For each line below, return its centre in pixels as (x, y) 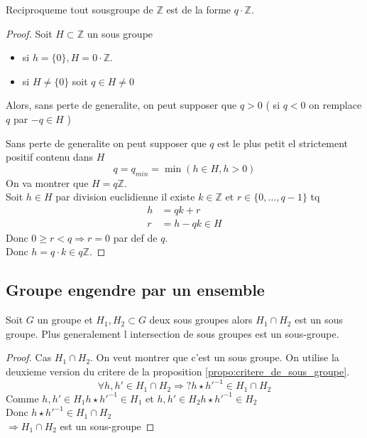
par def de (135, 237)
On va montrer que (47, 182)
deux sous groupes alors (201, 320)
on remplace (335, 105)
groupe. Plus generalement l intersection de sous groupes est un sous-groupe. (172, 333)
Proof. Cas (29, 357)
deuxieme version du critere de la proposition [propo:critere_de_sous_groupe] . (178, 371)
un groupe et (65, 320)
